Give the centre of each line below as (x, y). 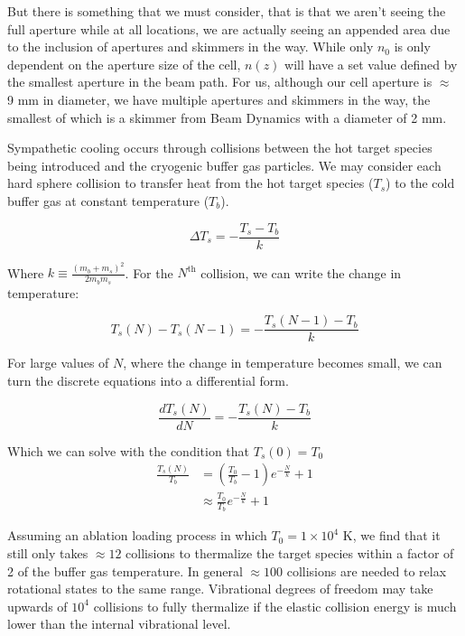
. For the (149, 272)
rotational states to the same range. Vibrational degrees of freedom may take (220, 589)
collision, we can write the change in (301, 272)
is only (412, 47)
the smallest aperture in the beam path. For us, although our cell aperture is (220, 82)
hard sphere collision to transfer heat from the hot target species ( (191, 183)
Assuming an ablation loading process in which (137, 535)
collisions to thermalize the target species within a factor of (290, 553)
